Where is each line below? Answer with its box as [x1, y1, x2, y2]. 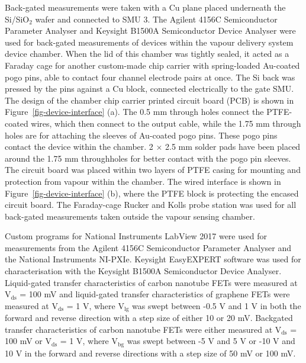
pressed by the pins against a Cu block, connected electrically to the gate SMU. [5, 82, 294, 95]
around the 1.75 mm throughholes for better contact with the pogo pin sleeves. [5, 152, 291, 164]
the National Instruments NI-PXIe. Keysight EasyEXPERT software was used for [5, 253, 301, 265]
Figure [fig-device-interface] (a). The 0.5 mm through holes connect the [5, 105, 264, 118]
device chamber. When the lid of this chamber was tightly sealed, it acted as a [5, 47, 289, 60]
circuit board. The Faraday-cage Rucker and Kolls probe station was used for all [5, 198, 297, 211]
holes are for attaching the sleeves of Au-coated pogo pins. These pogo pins [5, 129, 278, 141]
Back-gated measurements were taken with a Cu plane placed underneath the [5, 1, 286, 13]
